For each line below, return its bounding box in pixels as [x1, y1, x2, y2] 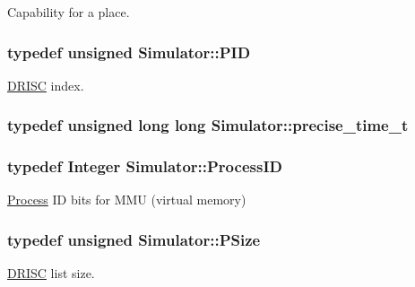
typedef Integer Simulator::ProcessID [7, 155, 282, 178]
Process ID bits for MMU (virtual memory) [7, 190, 246, 209]
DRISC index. [7, 75, 84, 94]
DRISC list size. [7, 264, 95, 283]
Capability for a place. [7, 3, 130, 21]
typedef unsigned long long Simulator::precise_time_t [7, 114, 409, 136]
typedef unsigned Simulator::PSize [7, 228, 261, 250]
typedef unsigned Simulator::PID [7, 40, 251, 63]
